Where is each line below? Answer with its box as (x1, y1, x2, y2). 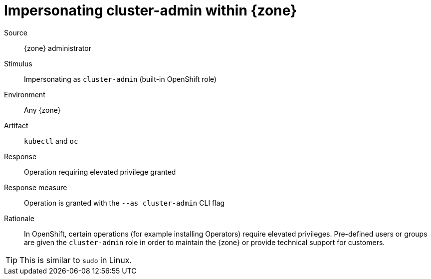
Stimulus (4, 59, 32, 68)
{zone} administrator (24, 43, 92, 52)
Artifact (4, 121, 28, 130)
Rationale (4, 214, 34, 223)
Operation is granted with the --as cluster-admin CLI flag (24, 198, 225, 207)
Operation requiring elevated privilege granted (24, 167, 176, 176)
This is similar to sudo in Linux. (19, 255, 132, 265)
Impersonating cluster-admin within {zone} (4, 2, 297, 19)
